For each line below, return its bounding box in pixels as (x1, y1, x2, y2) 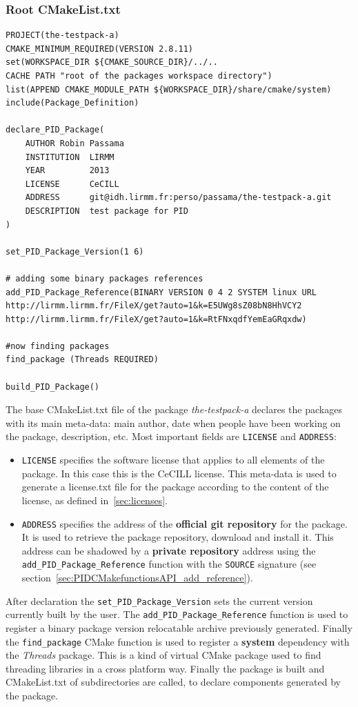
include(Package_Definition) (6, 98, 139, 108)
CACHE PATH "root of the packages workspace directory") (6, 71, 272, 81)
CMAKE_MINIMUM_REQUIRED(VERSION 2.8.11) (6, 43, 194, 54)
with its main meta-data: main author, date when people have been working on (6, 415, 341, 430)
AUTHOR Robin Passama (25, 138, 124, 148)
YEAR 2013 (25, 166, 110, 176)
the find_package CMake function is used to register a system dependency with (6, 634, 350, 648)
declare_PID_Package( (6, 125, 105, 135)
